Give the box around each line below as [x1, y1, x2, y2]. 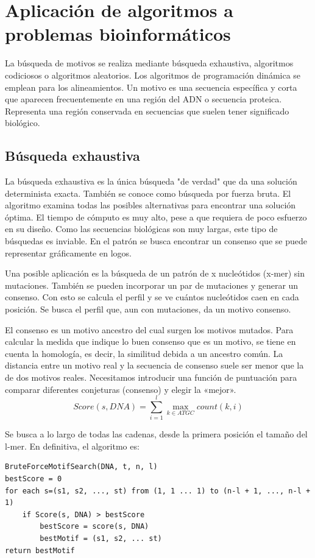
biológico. [5, 116, 40, 129]
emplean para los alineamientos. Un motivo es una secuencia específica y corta [5, 80, 297, 93]
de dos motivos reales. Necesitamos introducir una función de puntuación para [5, 370, 297, 383]
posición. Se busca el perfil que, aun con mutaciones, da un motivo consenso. [5, 303, 291, 316]
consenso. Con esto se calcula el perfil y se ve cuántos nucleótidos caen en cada [5, 291, 299, 303]
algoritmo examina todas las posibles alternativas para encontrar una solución [5, 199, 296, 211]
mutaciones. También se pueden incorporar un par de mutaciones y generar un [5, 278, 299, 291]
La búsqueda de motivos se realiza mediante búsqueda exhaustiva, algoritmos [5, 57, 294, 69]
